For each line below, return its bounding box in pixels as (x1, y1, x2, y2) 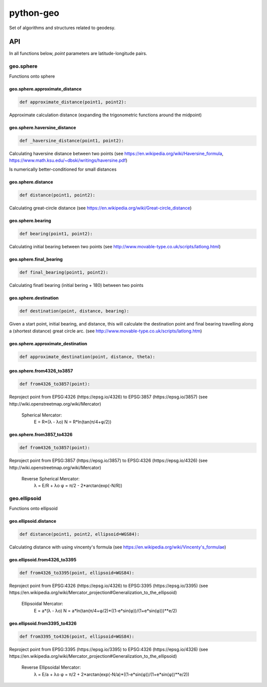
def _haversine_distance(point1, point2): (19, 137, 124, 143)
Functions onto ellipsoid (9, 505, 58, 511)
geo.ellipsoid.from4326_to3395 (9, 556, 77, 562)
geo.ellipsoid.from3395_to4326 (9, 620, 77, 626)
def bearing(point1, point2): (19, 231, 93, 237)
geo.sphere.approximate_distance (9, 86, 82, 92)
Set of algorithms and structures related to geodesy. (9, 25, 116, 31)
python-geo (9, 7, 59, 18)
